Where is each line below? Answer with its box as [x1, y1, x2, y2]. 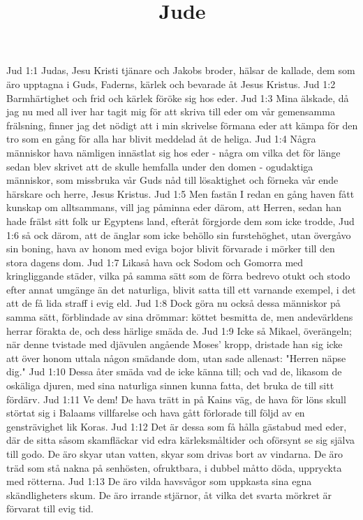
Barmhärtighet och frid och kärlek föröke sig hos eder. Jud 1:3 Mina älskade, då [6, 90, 349, 105]
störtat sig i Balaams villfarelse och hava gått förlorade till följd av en [6, 405, 305, 420]
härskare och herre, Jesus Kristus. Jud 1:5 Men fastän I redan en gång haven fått [6, 186, 355, 201]
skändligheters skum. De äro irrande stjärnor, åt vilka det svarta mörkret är [6, 487, 332, 502]
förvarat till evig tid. [6, 501, 94, 516]
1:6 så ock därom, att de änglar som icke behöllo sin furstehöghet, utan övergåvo [6, 227, 351, 242]
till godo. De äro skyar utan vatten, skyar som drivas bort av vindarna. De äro [6, 447, 343, 461]
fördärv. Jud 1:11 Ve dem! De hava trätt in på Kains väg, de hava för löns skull [6, 391, 346, 406]
